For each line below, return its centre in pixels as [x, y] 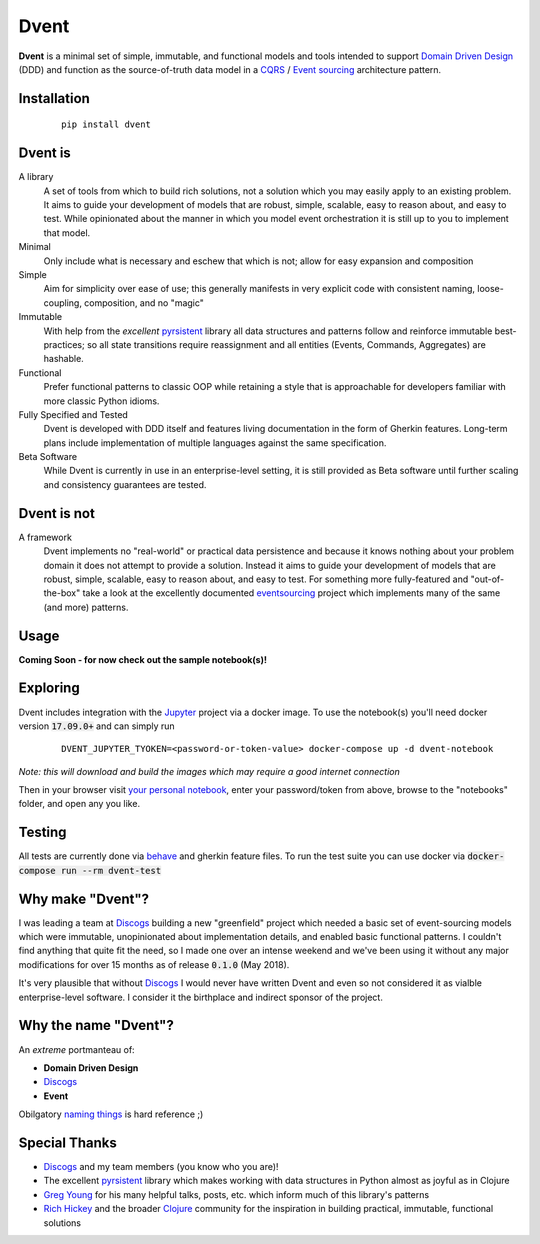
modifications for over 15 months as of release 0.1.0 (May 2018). [154, 964]
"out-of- [487, 579]
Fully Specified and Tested [73, 414]
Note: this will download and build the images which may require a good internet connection [209, 771]
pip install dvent [106, 124]
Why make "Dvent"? [84, 898]
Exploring [49, 688]
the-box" [62, 593]
